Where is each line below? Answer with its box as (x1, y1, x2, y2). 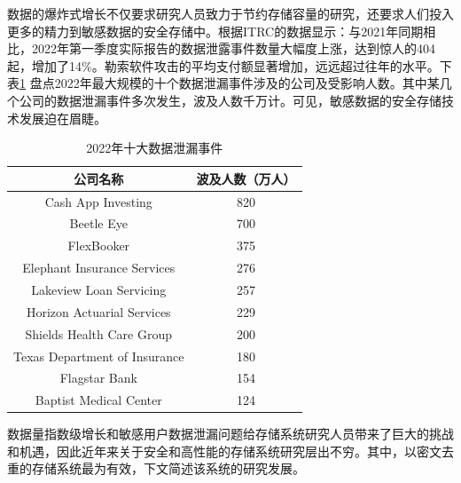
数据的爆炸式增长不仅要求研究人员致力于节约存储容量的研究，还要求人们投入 (7, 4, 454, 22)
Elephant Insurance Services (22, 258, 176, 277)
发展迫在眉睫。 (19, 108, 106, 127)
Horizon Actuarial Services (26, 302, 171, 321)
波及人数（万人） (196, 169, 296, 187)
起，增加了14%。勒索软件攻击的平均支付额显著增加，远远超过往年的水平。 (7, 56, 440, 75)
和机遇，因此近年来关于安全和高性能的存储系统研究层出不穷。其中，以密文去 (7, 441, 454, 460)
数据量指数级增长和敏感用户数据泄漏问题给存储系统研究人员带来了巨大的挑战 (7, 424, 454, 443)
